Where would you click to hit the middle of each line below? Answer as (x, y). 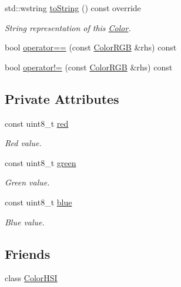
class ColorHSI (31, 278)
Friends (28, 253)
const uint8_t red (37, 123)
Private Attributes (62, 98)
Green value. (27, 182)
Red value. (23, 143)
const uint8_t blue (38, 202)
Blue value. (25, 222)
